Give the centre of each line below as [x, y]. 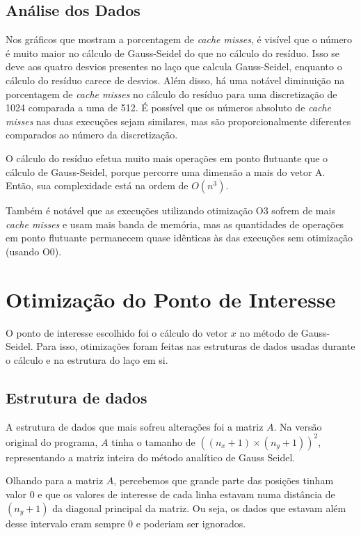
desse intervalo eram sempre [65, 523]
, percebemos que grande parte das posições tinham [224, 480]
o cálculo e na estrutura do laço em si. [87, 359]
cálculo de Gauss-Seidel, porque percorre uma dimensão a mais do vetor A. [166, 171]
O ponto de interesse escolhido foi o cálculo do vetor [117, 332]
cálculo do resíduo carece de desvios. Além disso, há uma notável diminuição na [175, 80]
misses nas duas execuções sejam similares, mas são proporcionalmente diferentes [178, 121]
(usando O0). [34, 251]
